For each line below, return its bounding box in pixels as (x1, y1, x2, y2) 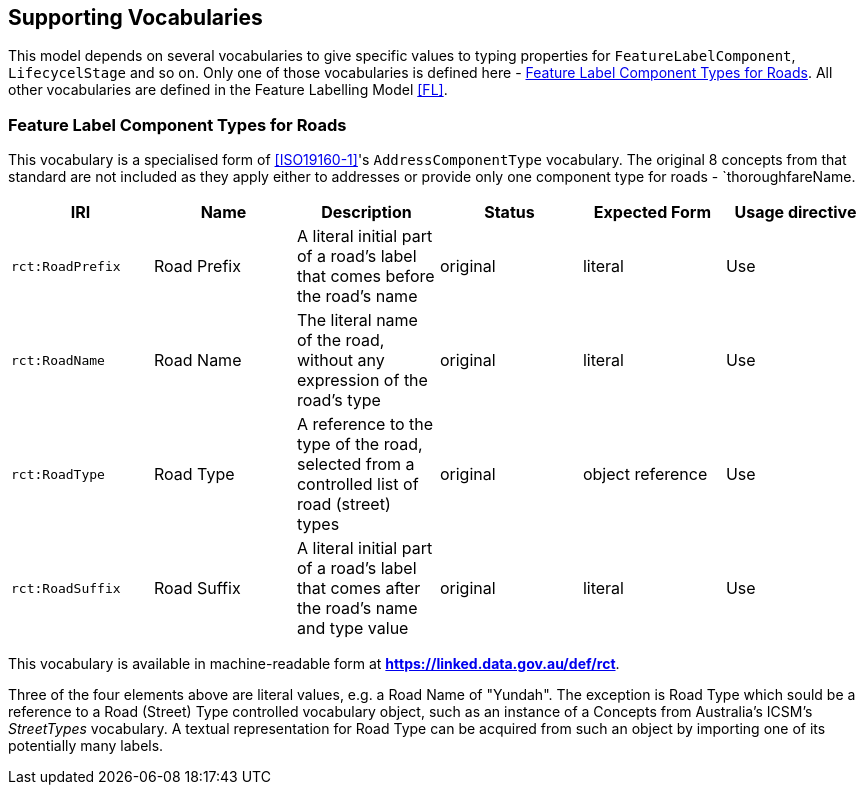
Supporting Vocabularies (8, 5, 263, 30)
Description (321, 202, 412, 223)
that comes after (296, 578, 421, 599)
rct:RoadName (11, 352, 105, 368)
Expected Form (593, 202, 711, 223)
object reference (582, 464, 708, 485)
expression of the (296, 370, 428, 391)
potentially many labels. (8, 737, 164, 755)
